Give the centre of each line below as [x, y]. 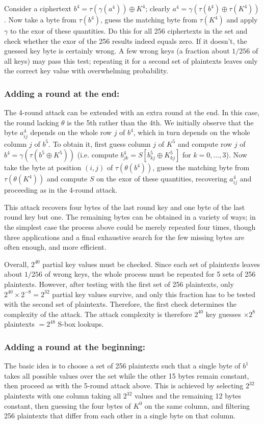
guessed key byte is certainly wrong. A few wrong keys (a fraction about [117, 51]
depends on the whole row [71, 132]
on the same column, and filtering [197, 405]
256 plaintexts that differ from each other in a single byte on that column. [120, 416]
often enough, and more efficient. [55, 247]
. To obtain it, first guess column [100, 143]
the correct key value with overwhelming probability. [86, 71]
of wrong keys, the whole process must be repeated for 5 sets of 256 [150, 274]
